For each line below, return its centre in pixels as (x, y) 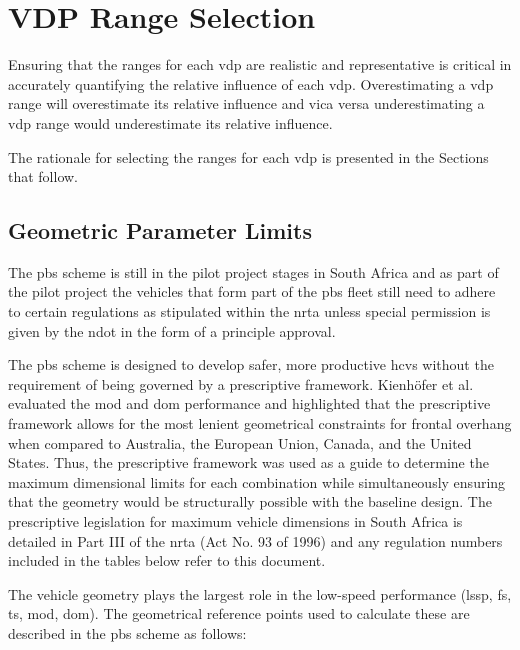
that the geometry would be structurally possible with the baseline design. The (250, 501)
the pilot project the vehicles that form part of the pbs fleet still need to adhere (252, 291)
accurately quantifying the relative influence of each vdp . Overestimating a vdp (251, 83)
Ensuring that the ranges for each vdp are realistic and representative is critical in (260, 64)
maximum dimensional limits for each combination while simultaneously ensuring (257, 481)
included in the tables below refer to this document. (167, 560)
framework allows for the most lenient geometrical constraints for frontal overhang (260, 423)
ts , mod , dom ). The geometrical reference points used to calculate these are (239, 613)
